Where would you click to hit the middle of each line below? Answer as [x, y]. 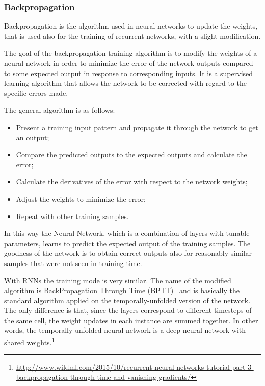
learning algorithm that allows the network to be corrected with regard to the [125, 83]
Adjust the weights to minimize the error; [81, 198]
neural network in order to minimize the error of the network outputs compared [129, 63]
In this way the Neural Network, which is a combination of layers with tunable [127, 233]
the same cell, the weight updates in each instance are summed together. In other [131, 320]
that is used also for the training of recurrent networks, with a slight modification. [132, 35]
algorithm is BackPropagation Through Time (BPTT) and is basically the [122, 290]
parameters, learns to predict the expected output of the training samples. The [127, 243]
